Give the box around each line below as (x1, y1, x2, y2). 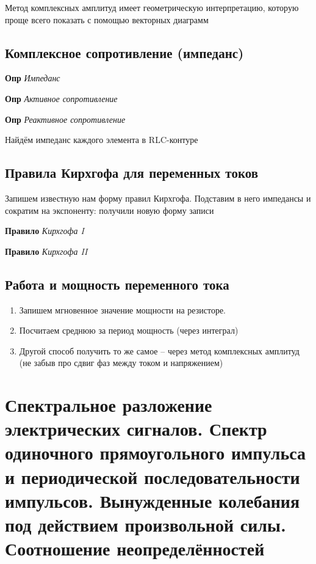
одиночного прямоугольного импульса (5, 440, 306, 465)
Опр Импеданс (5, 71, 60, 84)
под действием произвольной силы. (5, 512, 286, 537)
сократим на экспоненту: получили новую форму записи (5, 203, 214, 216)
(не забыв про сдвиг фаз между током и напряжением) (19, 356, 223, 369)
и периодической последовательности (5, 464, 300, 489)
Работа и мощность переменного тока (5, 274, 229, 293)
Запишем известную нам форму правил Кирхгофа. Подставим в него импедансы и (5, 191, 311, 204)
